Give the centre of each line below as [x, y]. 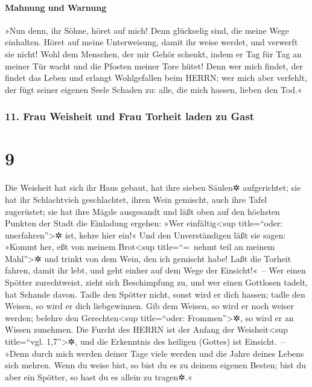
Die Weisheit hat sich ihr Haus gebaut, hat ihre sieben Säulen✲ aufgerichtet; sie [153, 187]
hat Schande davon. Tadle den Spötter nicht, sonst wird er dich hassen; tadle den [155, 294]
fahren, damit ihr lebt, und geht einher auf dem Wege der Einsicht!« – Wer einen [155, 270]
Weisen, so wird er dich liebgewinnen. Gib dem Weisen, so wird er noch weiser [149, 306]
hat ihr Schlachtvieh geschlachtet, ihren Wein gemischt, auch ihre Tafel [136, 199]
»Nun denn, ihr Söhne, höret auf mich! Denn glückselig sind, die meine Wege [147, 30]
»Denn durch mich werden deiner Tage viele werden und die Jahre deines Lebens [154, 353]
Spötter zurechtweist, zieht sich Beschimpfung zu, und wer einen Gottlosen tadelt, [156, 282]
